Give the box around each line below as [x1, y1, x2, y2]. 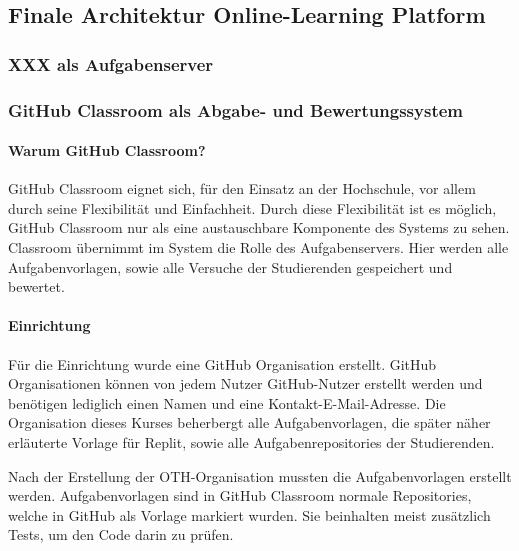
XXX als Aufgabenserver [8, 51, 214, 76]
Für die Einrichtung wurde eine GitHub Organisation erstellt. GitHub [8, 353, 437, 374]
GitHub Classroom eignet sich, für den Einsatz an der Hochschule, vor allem [8, 178, 476, 199]
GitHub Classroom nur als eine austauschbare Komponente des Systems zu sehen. [8, 217, 510, 238]
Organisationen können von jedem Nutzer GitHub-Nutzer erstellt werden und [8, 373, 483, 394]
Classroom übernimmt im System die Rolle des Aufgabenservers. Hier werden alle [8, 237, 509, 258]
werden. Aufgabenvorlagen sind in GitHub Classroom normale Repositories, [8, 485, 472, 506]
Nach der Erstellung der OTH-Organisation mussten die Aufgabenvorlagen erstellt [8, 465, 512, 486]
